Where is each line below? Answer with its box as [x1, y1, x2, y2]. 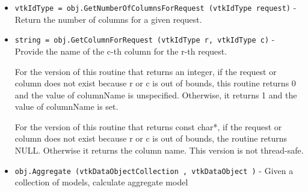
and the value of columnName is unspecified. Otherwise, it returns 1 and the [14, 88, 297, 101]
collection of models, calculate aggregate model [14, 176, 188, 188]
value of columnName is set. [14, 100, 119, 113]
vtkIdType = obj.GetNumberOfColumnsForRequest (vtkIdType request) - [14, 1, 297, 13]
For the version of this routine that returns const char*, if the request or [14, 120, 282, 133]
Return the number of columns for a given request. [14, 13, 202, 25]
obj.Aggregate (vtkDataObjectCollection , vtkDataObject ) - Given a [14, 164, 294, 176]
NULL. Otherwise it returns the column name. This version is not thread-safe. [14, 144, 304, 157]
